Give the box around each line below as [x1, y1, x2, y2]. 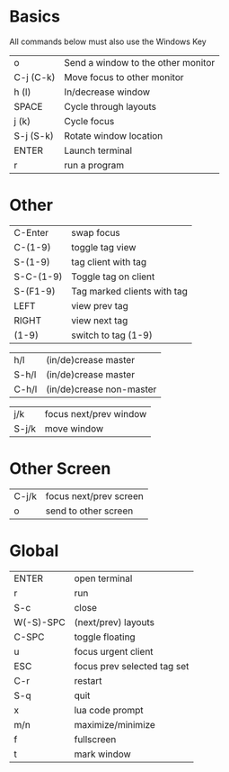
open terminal [74, 572, 133, 585]
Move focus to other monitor [64, 70, 184, 83]
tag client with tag [71, 255, 147, 268]
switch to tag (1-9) [71, 329, 153, 341]
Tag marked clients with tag [71, 285, 189, 297]
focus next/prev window [44, 407, 147, 420]
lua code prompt [74, 704, 144, 716]
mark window [74, 748, 132, 760]
